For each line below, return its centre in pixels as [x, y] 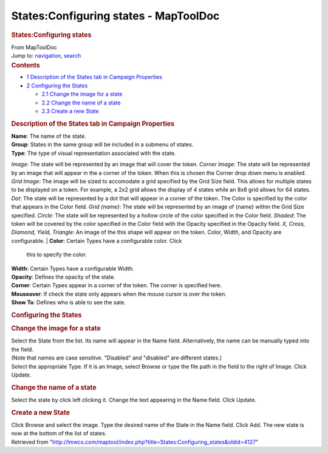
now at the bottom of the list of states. [59, 434]
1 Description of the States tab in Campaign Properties [94, 77]
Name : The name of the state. [49, 136]
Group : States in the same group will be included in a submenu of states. [102, 145]
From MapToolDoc [34, 47]
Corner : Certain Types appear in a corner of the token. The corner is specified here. [117, 285]
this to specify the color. [57, 254]
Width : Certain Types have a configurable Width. [73, 268]
